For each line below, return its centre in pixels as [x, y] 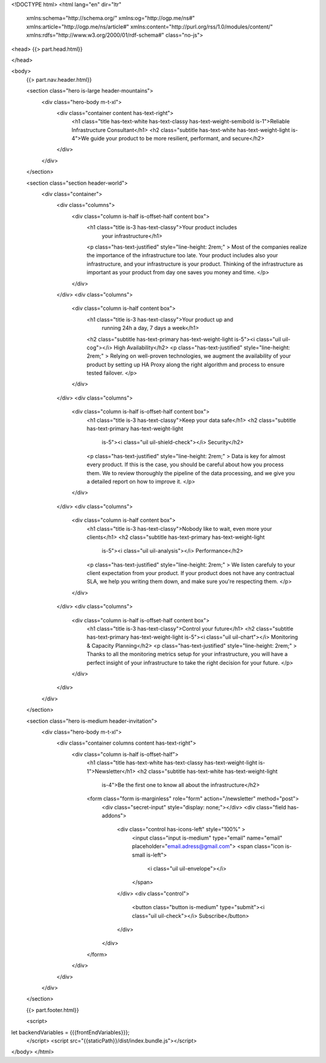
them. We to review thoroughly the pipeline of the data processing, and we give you [191, 473]
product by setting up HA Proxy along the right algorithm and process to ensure [186, 364]
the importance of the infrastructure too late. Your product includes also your [182, 255]
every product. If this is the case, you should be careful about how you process [185, 465]
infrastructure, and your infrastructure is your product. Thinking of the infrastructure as [195, 264]
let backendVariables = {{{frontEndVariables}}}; [70, 1032]
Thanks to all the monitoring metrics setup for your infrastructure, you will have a [187, 654]
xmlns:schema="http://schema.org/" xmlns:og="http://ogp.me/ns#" [111, 18]
